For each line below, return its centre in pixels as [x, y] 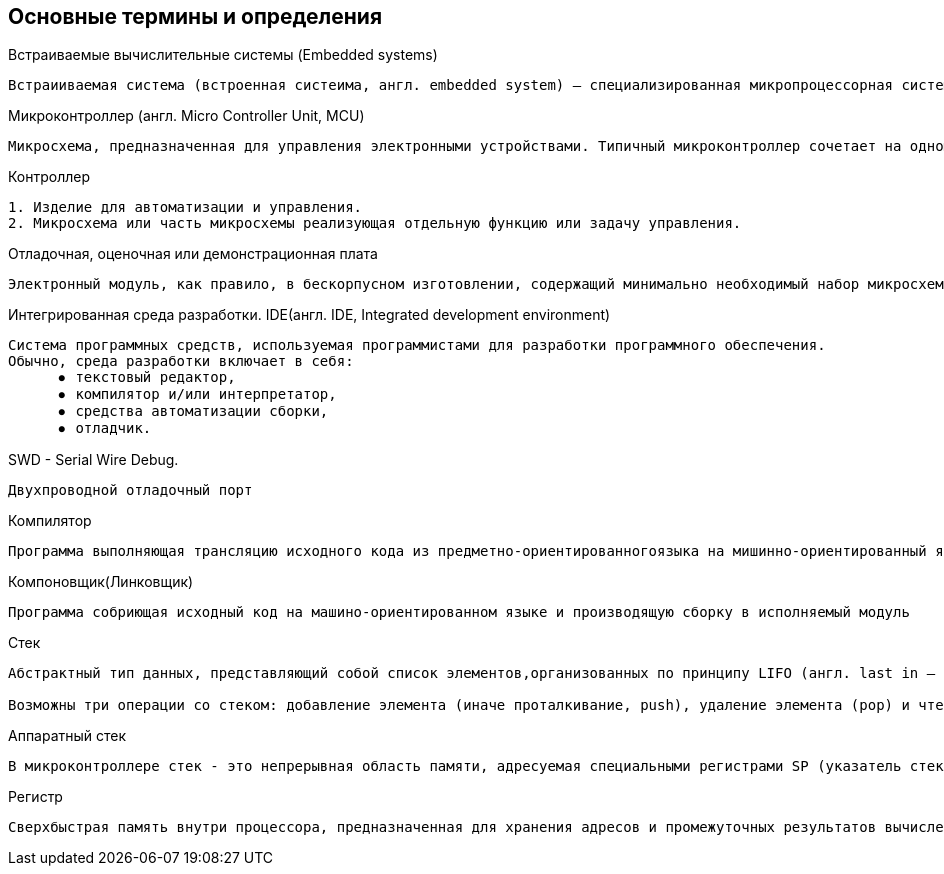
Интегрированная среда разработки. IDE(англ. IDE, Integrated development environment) [309, 315]
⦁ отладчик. [105, 428]
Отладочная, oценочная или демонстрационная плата [193, 254]
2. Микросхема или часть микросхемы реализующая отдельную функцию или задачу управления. [375, 223]
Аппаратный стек [67, 736]
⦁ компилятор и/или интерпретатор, [197, 394]
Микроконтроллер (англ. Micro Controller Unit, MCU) [186, 116]
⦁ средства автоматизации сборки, [193, 411]
